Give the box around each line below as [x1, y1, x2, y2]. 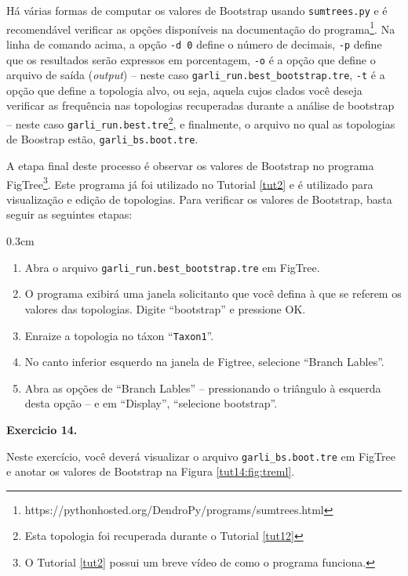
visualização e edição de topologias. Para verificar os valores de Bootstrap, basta [6, 190, 392, 207]
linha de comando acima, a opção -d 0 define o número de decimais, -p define [6, 35, 382, 52]
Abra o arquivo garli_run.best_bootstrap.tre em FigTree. [24, 259, 320, 275]
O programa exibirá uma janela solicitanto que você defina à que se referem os [24, 285, 402, 302]
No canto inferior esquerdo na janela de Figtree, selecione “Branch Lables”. [24, 353, 384, 370]
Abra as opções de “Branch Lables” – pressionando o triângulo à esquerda [24, 379, 381, 396]
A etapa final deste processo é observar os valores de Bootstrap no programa [6, 158, 374, 174]
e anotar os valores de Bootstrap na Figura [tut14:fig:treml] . [6, 463, 295, 480]
